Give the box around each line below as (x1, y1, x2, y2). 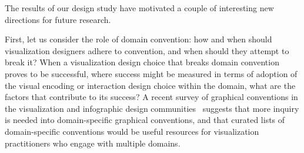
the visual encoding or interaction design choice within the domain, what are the (5, 79, 296, 91)
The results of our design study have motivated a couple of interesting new (5, 2, 274, 14)
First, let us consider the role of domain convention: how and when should (5, 33, 272, 45)
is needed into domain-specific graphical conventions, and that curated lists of (5, 114, 285, 126)
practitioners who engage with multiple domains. (5, 137, 181, 149)
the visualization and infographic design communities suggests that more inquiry (5, 102, 299, 114)
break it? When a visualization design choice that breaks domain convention (5, 56, 279, 68)
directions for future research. (5, 13, 111, 25)
